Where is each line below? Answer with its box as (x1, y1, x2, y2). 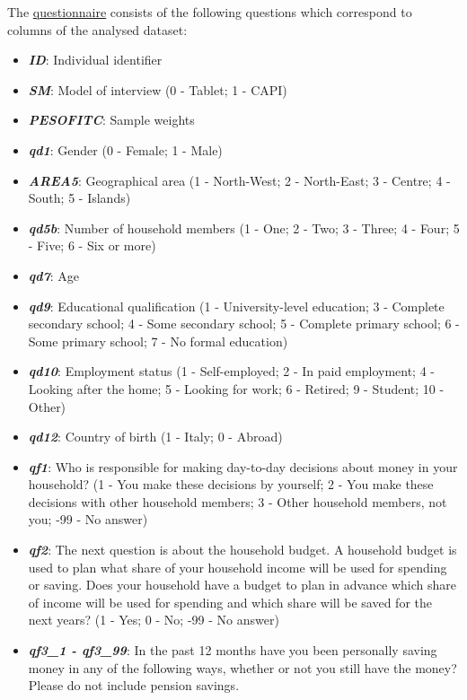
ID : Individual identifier (28, 50, 163, 69)
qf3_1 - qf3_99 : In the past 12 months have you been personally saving (28, 641, 437, 660)
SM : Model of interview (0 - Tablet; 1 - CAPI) (28, 80, 287, 99)
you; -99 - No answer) (28, 510, 148, 529)
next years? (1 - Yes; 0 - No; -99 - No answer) (28, 610, 279, 629)
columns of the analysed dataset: (7, 20, 188, 39)
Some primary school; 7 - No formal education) (28, 331, 288, 350)
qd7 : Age (28, 266, 80, 284)
